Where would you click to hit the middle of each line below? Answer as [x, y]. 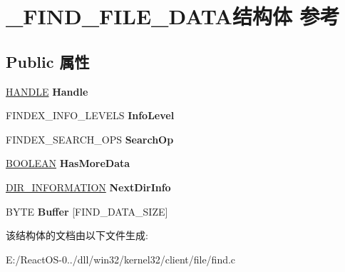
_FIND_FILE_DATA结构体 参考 [173, 16]
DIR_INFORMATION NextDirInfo [88, 187]
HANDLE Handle [47, 91]
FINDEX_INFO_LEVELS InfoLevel [90, 115]
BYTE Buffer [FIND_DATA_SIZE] [87, 211]
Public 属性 [48, 61]
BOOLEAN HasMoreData [68, 163]
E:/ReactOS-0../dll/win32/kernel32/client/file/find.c [121, 259]
